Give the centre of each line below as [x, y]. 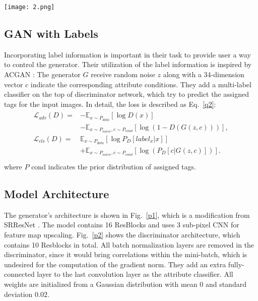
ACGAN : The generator [42, 74]
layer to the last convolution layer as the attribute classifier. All [135, 274]
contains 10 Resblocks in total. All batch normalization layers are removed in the [129, 244]
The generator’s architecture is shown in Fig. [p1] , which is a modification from [127, 215]
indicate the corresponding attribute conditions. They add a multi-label [141, 84]
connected [19, 274]
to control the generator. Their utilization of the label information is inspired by [128, 64]
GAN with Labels [51, 34]
